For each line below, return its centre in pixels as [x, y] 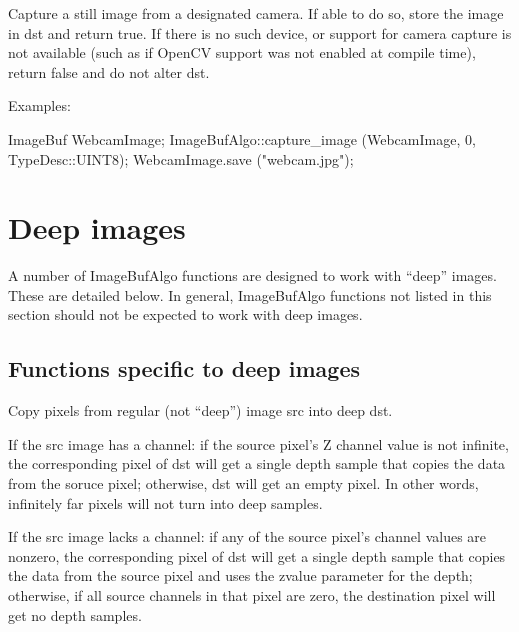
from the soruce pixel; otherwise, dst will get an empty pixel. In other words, [243, 483]
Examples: [39, 105]
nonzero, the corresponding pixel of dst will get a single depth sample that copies [257, 555]
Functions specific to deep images [184, 368]
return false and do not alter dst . [109, 71]
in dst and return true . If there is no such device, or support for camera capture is [260, 32]
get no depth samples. [75, 614]
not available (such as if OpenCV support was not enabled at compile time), [242, 52]
